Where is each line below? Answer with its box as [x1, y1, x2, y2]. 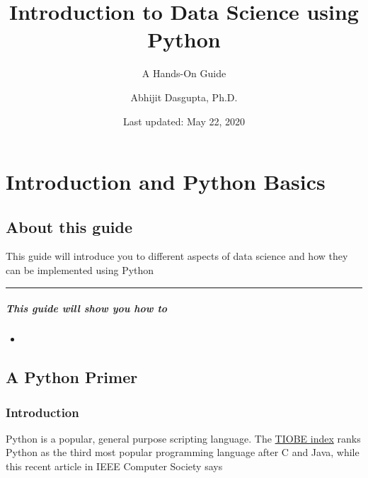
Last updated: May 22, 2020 [122, 113, 246, 128]
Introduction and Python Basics [6, 167, 326, 196]
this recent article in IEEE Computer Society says [6, 459, 223, 474]
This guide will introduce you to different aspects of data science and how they [6, 249, 348, 263]
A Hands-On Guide [142, 66, 226, 81]
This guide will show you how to [6, 301, 168, 316]
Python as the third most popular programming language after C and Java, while [6, 445, 360, 460]
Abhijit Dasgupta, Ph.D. [130, 89, 238, 104]
